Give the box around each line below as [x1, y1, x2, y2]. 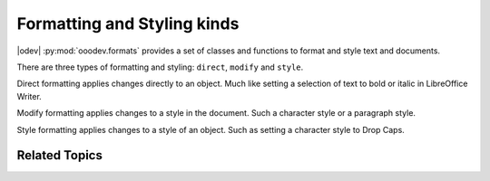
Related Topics [16, 148, 103, 163]
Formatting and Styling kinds [16, 14, 240, 33]
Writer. [16, 90, 43, 101]
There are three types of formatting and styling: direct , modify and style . [16, 62, 304, 72]
